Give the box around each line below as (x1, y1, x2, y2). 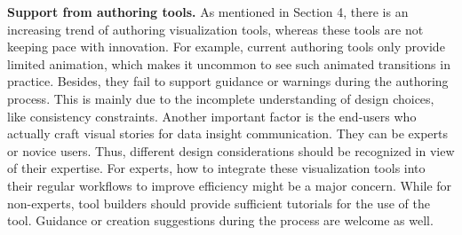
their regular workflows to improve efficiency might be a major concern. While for (7, 176, 452, 194)
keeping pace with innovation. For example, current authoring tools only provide (7, 37, 445, 56)
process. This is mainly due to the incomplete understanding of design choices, (7, 89, 434, 107)
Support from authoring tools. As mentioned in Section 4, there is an (7, 3, 409, 20)
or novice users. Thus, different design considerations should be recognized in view (7, 141, 455, 160)
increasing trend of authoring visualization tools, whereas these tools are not (7, 20, 424, 38)
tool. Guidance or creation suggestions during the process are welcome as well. (7, 211, 434, 230)
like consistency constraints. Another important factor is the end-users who (7, 106, 417, 125)
